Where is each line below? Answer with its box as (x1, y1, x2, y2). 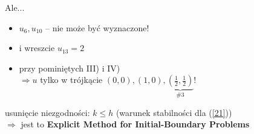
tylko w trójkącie (40, 73, 103, 86)
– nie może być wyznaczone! (45, 21, 149, 34)
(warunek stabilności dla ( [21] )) (116, 106, 232, 118)
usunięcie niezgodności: (5, 106, 90, 118)
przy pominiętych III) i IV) (19, 61, 120, 74)
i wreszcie (19, 41, 55, 54)
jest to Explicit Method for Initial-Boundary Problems (21, 118, 250, 130)
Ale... (5, 1, 25, 13)
